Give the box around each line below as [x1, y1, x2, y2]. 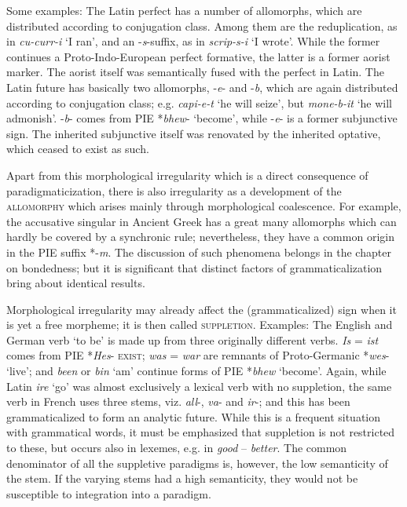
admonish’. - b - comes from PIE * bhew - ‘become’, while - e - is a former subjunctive [6, 110, 398, 126]
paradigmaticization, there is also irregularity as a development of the [6, 182, 342, 199]
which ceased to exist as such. [6, 140, 149, 157]
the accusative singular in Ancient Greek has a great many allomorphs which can [6, 213, 397, 229]
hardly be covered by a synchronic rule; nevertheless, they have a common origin [6, 228, 394, 245]
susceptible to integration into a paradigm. [6, 485, 211, 502]
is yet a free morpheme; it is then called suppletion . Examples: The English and [6, 316, 393, 333]
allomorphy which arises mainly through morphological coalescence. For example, [6, 198, 401, 214]
